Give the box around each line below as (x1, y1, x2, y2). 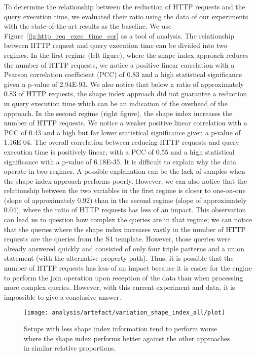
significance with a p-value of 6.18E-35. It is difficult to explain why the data (4, 156, 236, 166)
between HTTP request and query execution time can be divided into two (4, 40, 227, 50)
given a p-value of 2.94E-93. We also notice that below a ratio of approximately (4, 79, 244, 89)
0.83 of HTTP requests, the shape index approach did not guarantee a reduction (4, 88, 247, 99)
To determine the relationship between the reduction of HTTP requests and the (4, 1, 245, 11)
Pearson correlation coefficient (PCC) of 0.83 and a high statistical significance (4, 69, 242, 79)
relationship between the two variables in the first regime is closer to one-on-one (4, 185, 246, 196)
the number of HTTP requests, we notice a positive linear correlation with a (4, 59, 235, 70)
